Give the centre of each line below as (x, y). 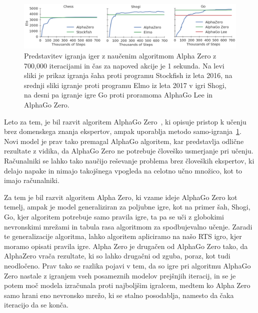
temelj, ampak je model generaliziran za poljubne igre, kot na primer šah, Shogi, (127, 207)
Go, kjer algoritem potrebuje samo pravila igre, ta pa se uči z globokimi (114, 216)
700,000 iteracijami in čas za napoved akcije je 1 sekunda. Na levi (124, 65)
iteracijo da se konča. (36, 305)
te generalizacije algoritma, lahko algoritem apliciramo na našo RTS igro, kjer (123, 236)
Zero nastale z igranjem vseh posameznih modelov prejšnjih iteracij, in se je (120, 275)
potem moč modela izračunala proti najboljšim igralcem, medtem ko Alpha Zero (127, 285)
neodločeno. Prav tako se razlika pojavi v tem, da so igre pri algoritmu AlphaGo (127, 265)
